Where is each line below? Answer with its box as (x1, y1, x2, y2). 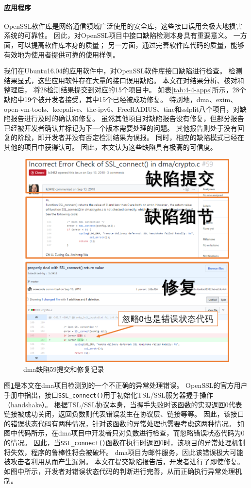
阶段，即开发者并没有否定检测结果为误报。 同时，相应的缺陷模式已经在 (17, 132, 244, 142)
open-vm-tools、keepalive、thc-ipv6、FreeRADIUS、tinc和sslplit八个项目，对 (4, 104, 240, 114)
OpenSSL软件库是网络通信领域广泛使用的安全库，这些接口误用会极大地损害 (4, 20, 243, 31)
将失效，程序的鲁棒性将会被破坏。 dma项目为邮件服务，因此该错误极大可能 (4, 447, 244, 457)
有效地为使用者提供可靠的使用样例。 (4, 49, 119, 59)
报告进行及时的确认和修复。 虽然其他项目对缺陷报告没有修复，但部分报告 (10, 113, 244, 123)
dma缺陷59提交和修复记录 (23, 364, 104, 374)
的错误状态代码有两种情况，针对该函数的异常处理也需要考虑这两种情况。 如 (4, 418, 244, 428)
